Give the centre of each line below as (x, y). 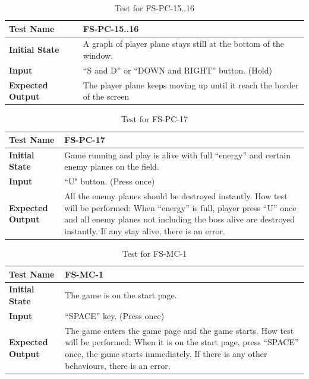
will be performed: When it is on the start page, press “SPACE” (182, 342)
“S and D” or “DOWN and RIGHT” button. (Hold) (177, 70)
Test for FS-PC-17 (154, 119)
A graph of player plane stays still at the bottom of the (184, 44)
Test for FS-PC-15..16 (154, 8)
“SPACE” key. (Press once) (115, 315)
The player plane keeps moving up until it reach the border (191, 85)
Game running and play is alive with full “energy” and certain (177, 155)
